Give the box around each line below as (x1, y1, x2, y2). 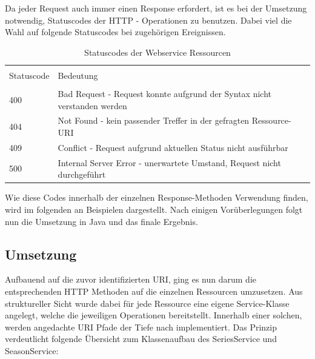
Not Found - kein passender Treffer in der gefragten (58, 114, 250, 127)
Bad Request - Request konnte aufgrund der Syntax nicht (58, 87, 271, 99)
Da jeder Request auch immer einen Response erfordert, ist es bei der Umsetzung (5, 2, 307, 14)
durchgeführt (58, 168, 106, 181)
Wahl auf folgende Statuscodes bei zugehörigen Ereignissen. (5, 25, 226, 38)
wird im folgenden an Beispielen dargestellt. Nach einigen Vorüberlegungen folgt (5, 203, 303, 215)
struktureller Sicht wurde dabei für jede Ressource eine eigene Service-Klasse (5, 297, 290, 309)
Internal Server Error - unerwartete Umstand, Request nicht (58, 156, 281, 169)
